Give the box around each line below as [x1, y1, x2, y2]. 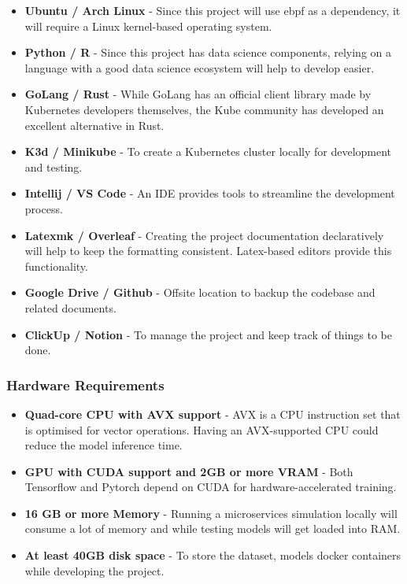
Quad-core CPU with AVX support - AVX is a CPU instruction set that [24, 405, 401, 422]
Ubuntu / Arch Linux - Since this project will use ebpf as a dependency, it [24, 2, 401, 18]
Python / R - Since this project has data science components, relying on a [24, 44, 391, 61]
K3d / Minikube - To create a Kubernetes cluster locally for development [24, 143, 392, 160]
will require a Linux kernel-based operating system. [24, 17, 272, 34]
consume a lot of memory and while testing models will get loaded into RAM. [24, 520, 401, 537]
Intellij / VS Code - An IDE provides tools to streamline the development [24, 185, 395, 201]
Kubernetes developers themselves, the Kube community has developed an [24, 101, 384, 117]
